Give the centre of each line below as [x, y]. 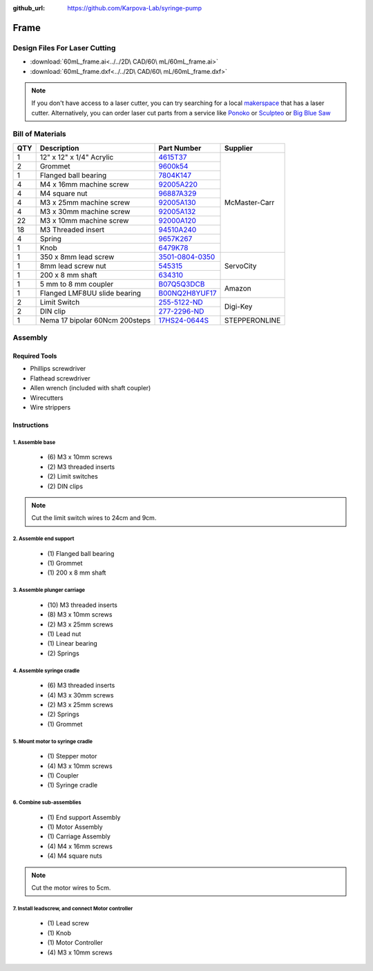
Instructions [31, 425]
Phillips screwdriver [58, 369]
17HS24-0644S [184, 320]
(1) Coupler [63, 775]
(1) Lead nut [64, 634]
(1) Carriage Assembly [79, 836]
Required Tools [35, 356]
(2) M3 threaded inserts [81, 467]
